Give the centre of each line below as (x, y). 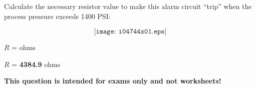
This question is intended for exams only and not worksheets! (113, 81)
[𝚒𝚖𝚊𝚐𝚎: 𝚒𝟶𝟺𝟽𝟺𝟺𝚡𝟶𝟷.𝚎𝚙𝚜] (130, 32)
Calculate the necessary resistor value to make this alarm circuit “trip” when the (128, 6)
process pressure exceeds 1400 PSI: (57, 16)
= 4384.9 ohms (36, 64)
